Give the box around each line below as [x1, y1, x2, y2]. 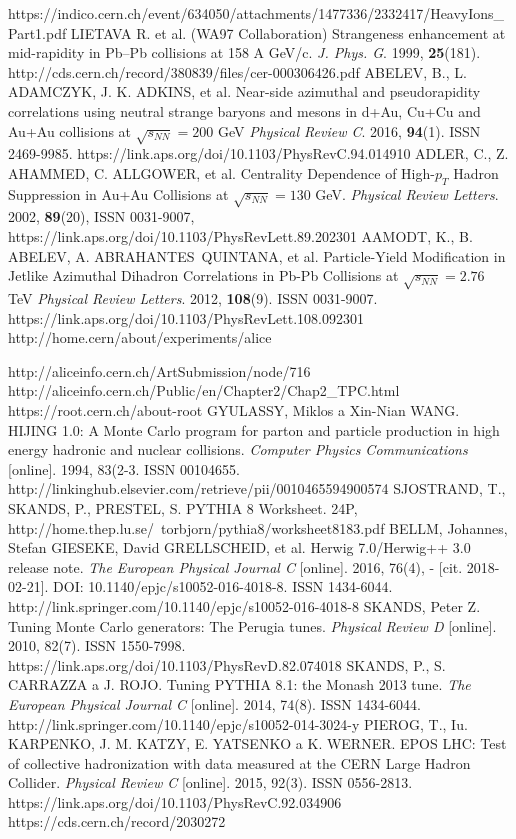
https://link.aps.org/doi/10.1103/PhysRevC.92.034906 [8, 791, 342, 812]
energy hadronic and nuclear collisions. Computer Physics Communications [8, 439, 468, 460]
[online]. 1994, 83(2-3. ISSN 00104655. [8, 458, 240, 479]
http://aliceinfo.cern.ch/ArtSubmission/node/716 [8, 360, 311, 381]
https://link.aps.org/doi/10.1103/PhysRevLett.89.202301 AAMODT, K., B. [8, 226, 473, 247]
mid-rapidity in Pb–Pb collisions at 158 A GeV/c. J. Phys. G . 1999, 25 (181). [8, 42, 481, 63]
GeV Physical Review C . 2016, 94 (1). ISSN [217, 120, 481, 141]
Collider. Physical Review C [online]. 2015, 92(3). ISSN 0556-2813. [8, 772, 413, 793]
